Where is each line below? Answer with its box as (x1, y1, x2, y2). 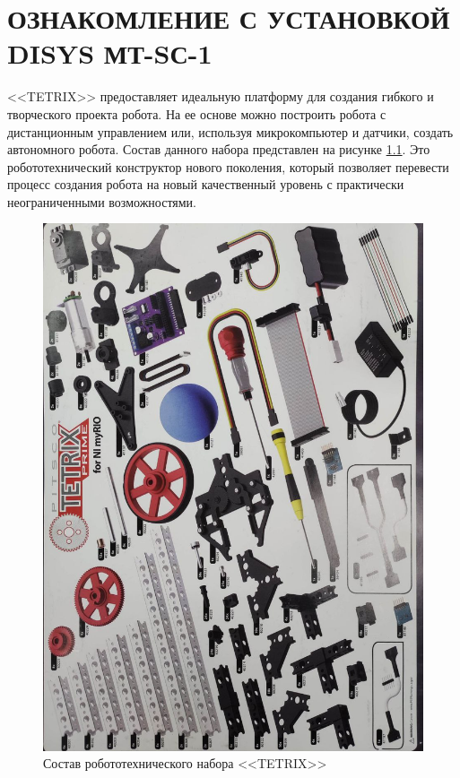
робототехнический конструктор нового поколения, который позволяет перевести (7, 157, 449, 176)
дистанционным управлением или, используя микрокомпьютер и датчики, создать (7, 122, 454, 141)
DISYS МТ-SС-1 (7, 35, 213, 72)
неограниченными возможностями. (7, 192, 197, 211)
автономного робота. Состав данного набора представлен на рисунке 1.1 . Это (7, 140, 430, 159)
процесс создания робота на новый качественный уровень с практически (7, 175, 404, 194)
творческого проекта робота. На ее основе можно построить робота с (7, 104, 386, 123)
